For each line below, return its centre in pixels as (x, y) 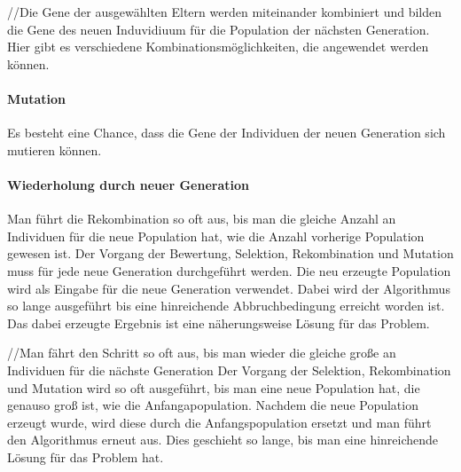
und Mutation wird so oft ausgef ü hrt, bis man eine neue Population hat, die (214, 387)
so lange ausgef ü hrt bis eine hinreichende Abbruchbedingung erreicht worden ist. (226, 306)
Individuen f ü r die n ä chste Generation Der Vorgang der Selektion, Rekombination (229, 370)
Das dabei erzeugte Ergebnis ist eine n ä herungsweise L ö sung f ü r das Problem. (219, 323)
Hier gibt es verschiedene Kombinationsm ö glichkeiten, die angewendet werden (218, 47)
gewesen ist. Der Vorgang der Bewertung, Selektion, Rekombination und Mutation (230, 253)
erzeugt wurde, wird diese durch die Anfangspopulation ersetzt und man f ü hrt (219, 422)
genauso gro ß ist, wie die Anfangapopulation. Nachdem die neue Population (213, 405)
